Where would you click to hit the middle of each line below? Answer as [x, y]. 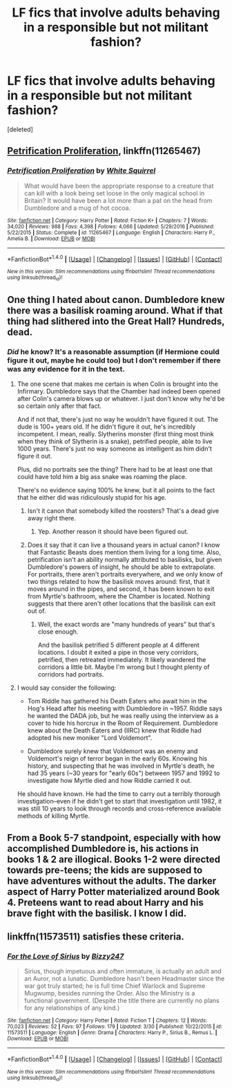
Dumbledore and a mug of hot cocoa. [77, 208]
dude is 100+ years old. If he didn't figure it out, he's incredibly [106, 427]
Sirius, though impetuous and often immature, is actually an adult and [123, 971]
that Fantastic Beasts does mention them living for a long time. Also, [124, 552]
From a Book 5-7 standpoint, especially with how [114, 838]
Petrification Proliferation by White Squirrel [81, 171]
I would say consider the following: [67, 688]
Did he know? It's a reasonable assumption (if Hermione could [113, 351]
